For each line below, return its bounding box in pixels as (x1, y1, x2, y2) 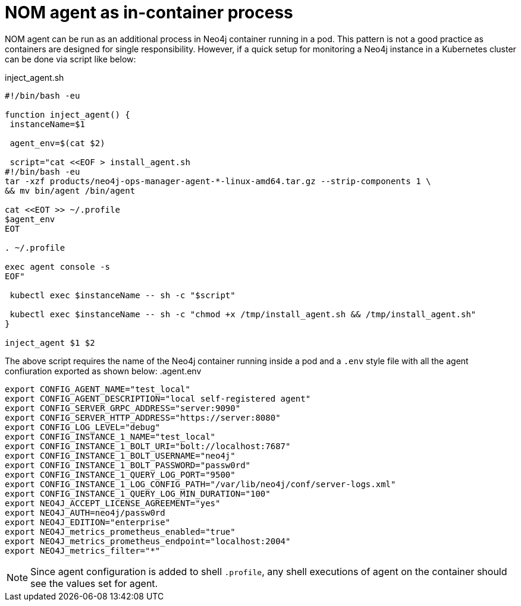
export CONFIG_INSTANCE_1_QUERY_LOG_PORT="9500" (5, 469, 236, 479)
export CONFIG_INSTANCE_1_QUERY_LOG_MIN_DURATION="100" (5, 488, 271, 498)
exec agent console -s (5, 261, 111, 272)
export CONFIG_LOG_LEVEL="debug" (5, 422, 161, 432)
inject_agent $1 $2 (5, 337, 95, 348)
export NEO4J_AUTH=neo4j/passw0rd (5, 507, 165, 517)
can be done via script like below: (5, 53, 136, 64)
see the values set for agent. (30, 577, 158, 589)
